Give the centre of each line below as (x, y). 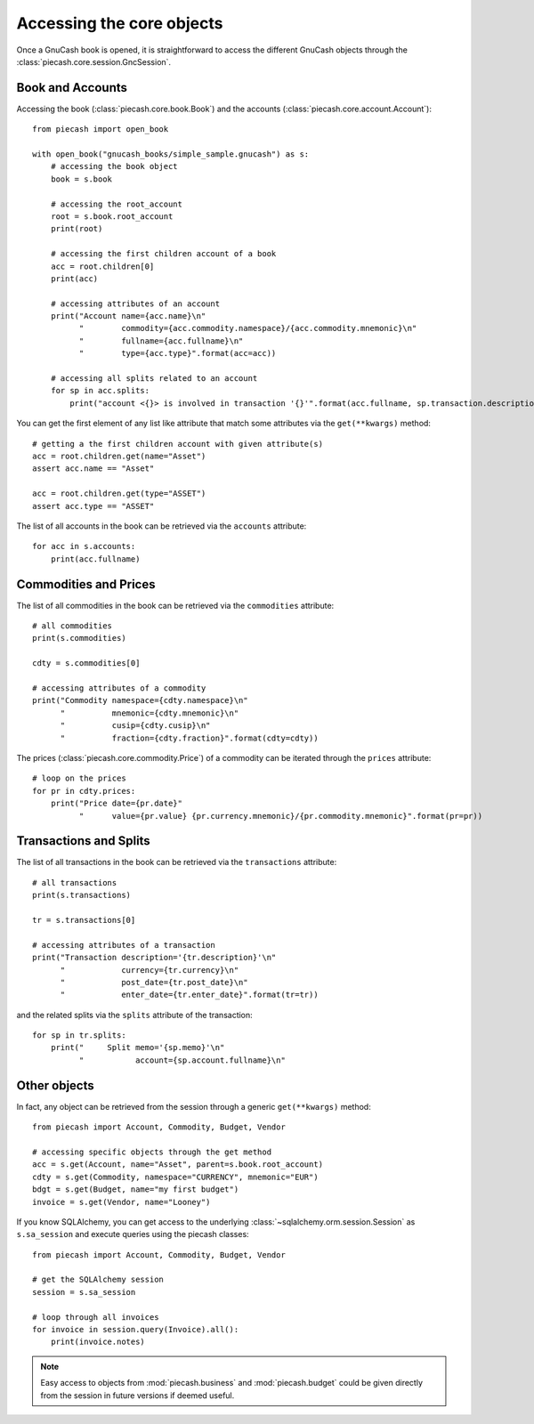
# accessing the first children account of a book (163, 254)
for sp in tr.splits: (79, 1036)
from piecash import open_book (101, 129)
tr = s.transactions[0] (84, 920)
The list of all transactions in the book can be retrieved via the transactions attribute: (177, 862)
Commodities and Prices (86, 584)
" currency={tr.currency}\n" (150, 970)
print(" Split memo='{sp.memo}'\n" (138, 1048)
